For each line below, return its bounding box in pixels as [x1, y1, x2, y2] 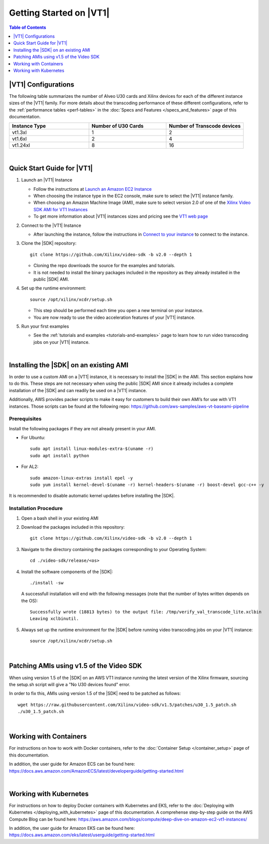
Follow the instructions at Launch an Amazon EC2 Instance [33, 186, 152, 192]
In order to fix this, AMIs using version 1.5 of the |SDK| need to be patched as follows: [9, 690, 181, 696]
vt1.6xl [12, 135, 27, 142]
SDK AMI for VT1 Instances [33, 206, 88, 212]
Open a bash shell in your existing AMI [21, 515, 99, 521]
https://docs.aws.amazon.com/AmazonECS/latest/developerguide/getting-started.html [9, 768, 184, 774]
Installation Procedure [9, 505, 63, 512]
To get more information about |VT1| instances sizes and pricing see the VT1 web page [33, 213, 208, 220]
